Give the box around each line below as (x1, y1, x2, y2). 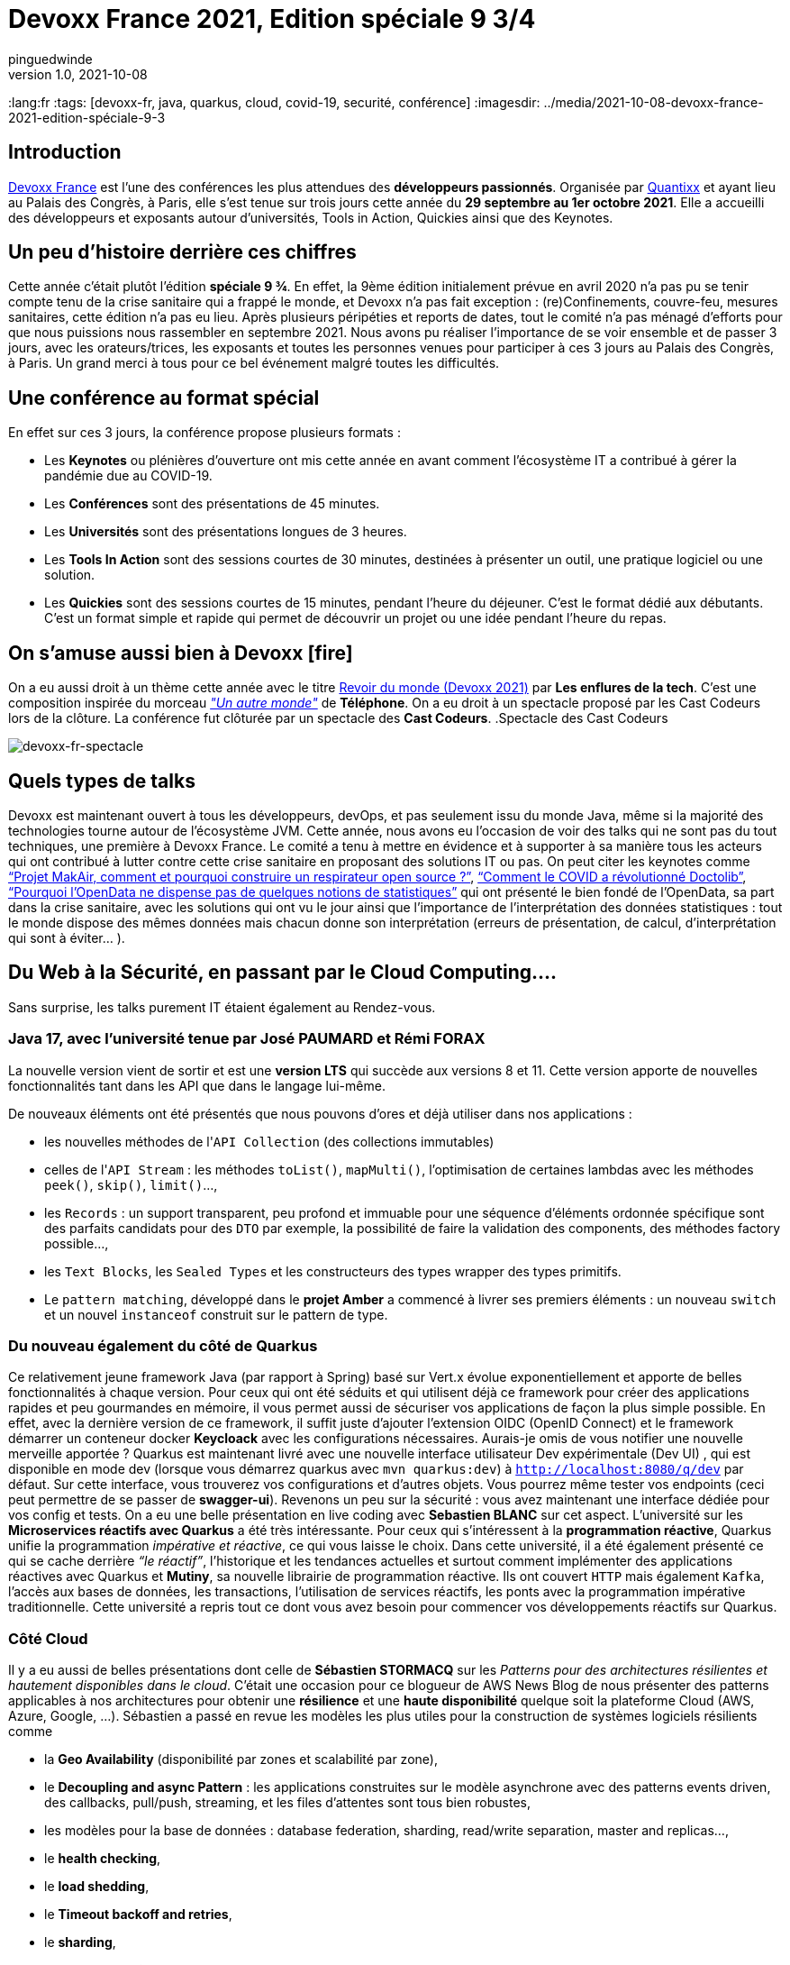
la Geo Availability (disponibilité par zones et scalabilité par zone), (44, 1751, 438, 1768)
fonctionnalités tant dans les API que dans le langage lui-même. (8, 1077, 386, 1093)
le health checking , (44, 1851, 161, 1867)
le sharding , (44, 1934, 116, 1951)
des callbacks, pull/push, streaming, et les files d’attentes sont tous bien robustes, (44, 1795, 531, 1811)
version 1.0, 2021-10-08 (8, 66, 148, 82)
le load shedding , (44, 1878, 150, 1895)
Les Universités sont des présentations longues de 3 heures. (44, 524, 407, 540)
